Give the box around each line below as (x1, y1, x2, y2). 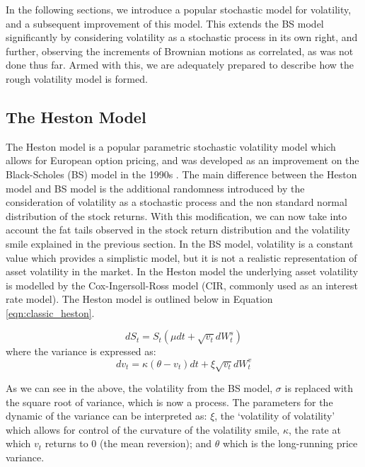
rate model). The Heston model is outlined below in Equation (6, 292, 273, 306)
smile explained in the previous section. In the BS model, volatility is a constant (6, 236, 354, 250)
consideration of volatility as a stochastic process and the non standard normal (6, 195, 347, 209)
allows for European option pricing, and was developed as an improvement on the (6, 153, 359, 168)
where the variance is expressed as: (6, 344, 156, 359)
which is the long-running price (222, 436, 358, 451)
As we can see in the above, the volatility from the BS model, (6, 380, 273, 395)
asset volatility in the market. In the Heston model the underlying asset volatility (6, 264, 359, 279)
